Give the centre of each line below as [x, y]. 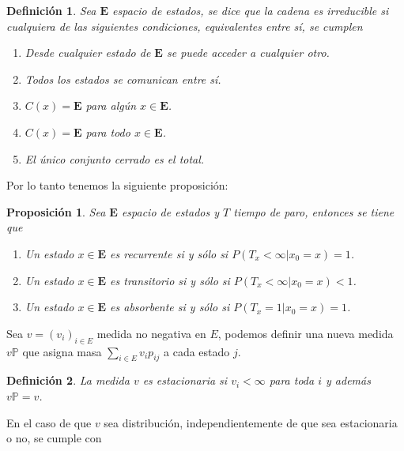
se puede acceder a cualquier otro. [248, 53]
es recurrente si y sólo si [169, 253]
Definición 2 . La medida [68, 380]
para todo [108, 132]
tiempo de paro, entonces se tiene [314, 211]
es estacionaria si [185, 380]
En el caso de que [49, 422]
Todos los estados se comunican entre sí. [123, 79]
